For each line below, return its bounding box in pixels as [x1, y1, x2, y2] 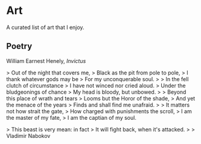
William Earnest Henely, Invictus [6, 57, 86, 64]
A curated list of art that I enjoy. [6, 24, 85, 31]
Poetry [6, 41, 33, 51]
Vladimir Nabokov [6, 132, 51, 139]
